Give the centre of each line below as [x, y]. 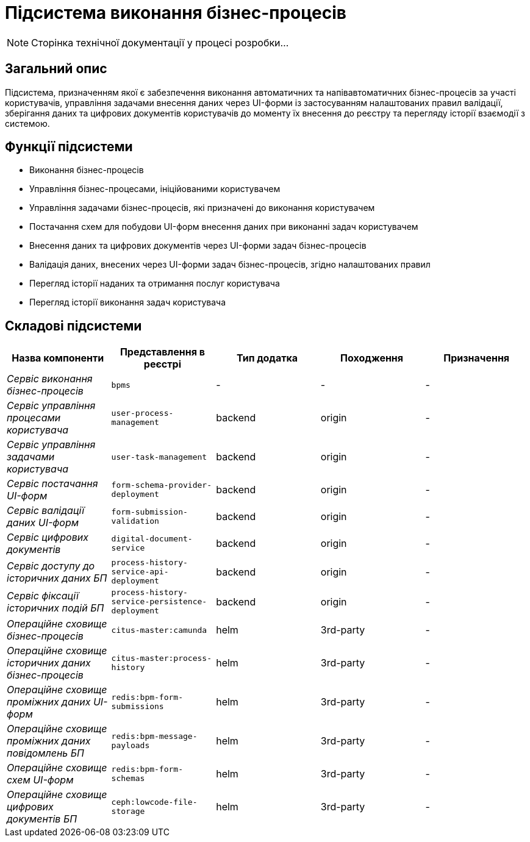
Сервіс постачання [52, 484]
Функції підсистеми [69, 147]
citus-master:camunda [159, 630]
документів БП [42, 819]
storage [128, 812]
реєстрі [162, 364]
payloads [131, 746]
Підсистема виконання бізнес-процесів [176, 13]
